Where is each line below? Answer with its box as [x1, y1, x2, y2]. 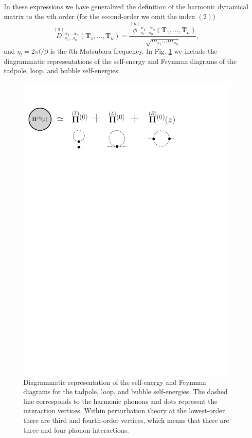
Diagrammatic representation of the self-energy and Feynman [23, 377, 206, 387]
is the [50, 46, 67, 56]
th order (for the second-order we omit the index [50, 11, 195, 21]
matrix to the [4, 11, 44, 21]
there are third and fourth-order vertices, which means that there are [23, 415, 229, 425]
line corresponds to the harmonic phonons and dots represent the [23, 396, 217, 406]
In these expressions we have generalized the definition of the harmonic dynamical [4, 1, 249, 11]
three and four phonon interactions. [23, 424, 129, 435]
